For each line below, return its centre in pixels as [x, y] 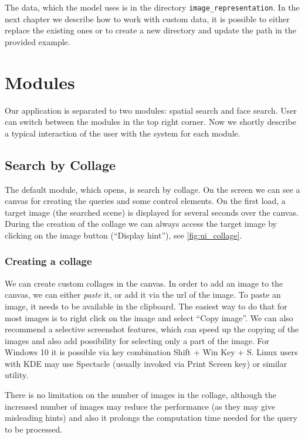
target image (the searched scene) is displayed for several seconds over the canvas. [152, 212]
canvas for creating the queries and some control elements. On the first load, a [145, 201]
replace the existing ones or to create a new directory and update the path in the [150, 30]
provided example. [38, 41]
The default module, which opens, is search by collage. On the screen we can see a [152, 189]
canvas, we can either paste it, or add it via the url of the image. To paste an [143, 295]
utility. [17, 375]
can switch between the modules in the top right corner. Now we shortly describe [151, 122]
